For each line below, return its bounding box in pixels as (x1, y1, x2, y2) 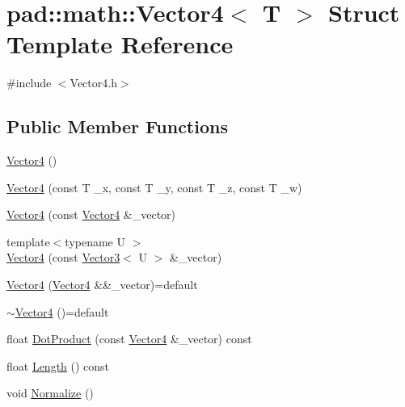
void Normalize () (6, 384, 94, 401)
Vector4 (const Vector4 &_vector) (6, 206, 176, 223)
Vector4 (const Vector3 (6, 249, 120, 266)
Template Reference (6, 27, 234, 61)
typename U (65, 233, 125, 250)
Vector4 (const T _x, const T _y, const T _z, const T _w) (6, 178, 302, 195)
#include (6, 74, 52, 91)
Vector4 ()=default (15, 303, 109, 320)
